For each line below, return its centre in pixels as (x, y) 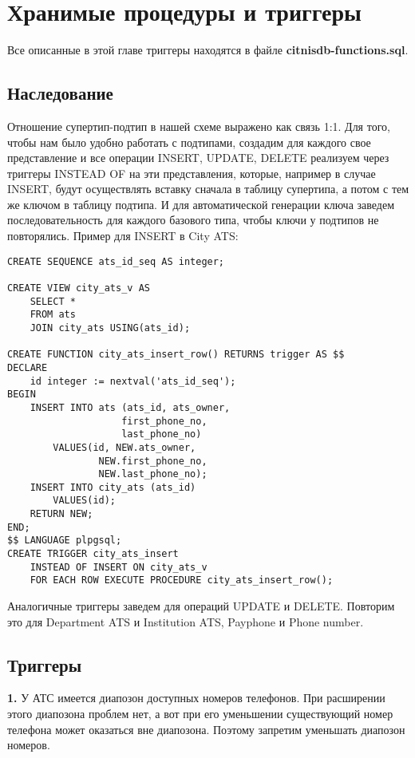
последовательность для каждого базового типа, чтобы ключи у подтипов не (193, 220)
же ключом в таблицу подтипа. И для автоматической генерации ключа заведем (201, 204)
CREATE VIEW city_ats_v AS (79, 288)
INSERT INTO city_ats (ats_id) (113, 487)
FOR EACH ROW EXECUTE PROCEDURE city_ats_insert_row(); (182, 580)
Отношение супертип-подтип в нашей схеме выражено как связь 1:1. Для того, (199, 126)
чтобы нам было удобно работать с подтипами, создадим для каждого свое (189, 142)
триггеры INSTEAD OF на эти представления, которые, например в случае (192, 173)
